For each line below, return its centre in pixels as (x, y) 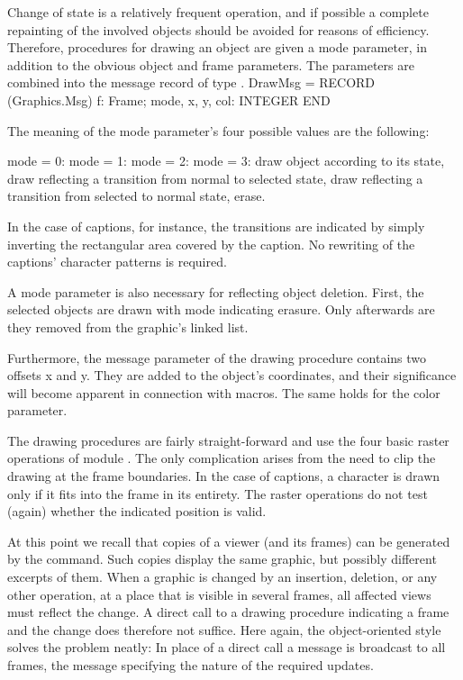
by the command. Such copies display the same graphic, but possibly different (222, 559)
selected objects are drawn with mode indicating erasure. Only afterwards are (221, 309)
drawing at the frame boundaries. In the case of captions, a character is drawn (224, 476)
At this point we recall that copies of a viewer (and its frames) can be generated (229, 541)
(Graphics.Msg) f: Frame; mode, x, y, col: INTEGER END (169, 100)
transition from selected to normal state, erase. (136, 196)
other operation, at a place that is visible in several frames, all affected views (219, 594)
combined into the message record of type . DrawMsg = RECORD (191, 82)
